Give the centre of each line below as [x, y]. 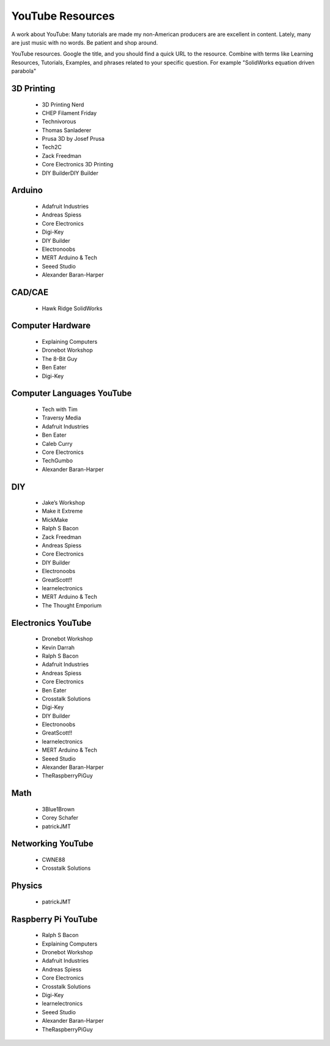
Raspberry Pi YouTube [54, 919]
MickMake [55, 519]
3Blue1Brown [58, 809]
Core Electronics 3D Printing [78, 165]
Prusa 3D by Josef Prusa [73, 139]
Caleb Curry [57, 443]
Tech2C [52, 147]
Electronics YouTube [51, 623]
